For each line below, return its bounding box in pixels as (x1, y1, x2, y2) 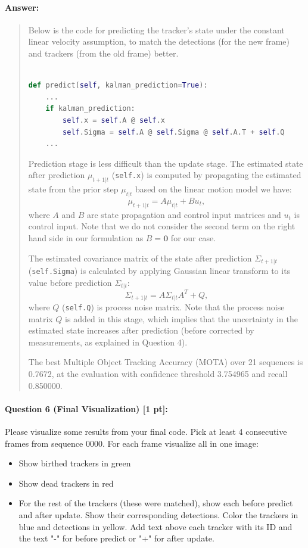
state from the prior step (28, 183, 119, 195)
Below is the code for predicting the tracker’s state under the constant (28, 23, 285, 36)
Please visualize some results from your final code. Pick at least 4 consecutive (5, 425, 287, 438)
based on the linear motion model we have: (135, 183, 292, 195)
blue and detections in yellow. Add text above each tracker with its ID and (18, 520, 293, 533)
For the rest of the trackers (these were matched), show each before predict (18, 497, 293, 509)
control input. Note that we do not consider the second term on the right (28, 220, 295, 232)
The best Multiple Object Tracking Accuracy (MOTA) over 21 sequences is (28, 356, 303, 368)
